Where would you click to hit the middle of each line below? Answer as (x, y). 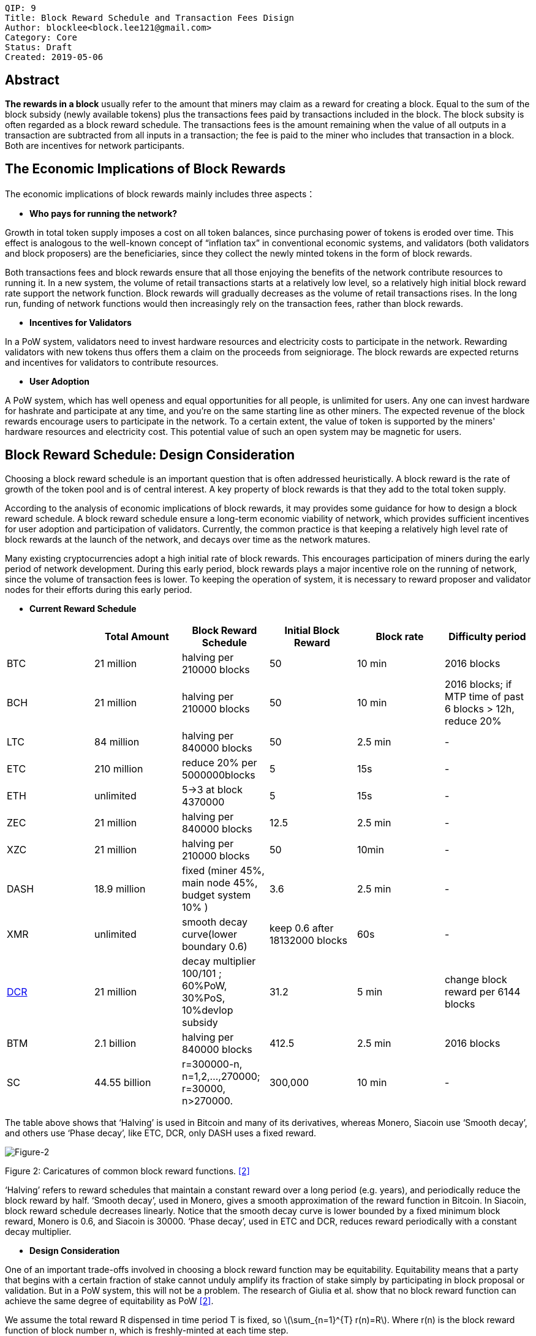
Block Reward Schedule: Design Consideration (150, 455)
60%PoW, (204, 985)
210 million (119, 768)
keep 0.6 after (301, 928)
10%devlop (207, 1010)
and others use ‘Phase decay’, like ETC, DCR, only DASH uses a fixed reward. (161, 1133)
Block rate (400, 636)
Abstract (32, 80)
